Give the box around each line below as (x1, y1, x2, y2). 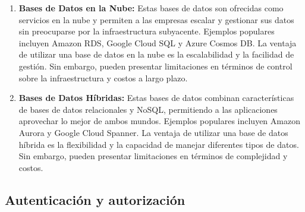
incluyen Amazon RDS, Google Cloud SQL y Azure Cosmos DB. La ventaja (18, 36, 297, 49)
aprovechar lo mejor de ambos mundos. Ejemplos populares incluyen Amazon (18, 115, 300, 127)
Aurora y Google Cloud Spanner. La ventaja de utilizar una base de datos (18, 126, 288, 138)
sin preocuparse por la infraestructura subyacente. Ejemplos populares (18, 25, 275, 37)
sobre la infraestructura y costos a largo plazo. (18, 71, 188, 84)
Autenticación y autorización (5, 190, 185, 208)
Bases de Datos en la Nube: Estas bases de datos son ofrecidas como (18, 2, 284, 14)
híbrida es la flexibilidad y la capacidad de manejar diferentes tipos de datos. (18, 138, 299, 150)
